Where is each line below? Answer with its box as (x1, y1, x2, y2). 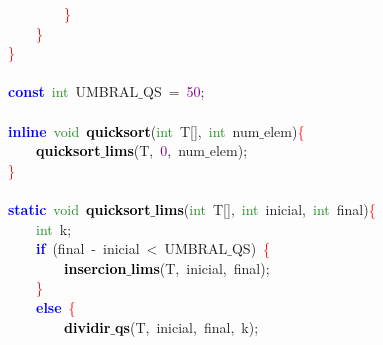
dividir (64, 316, 111, 337)
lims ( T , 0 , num (105, 140, 206, 161)
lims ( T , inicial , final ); (131, 257, 270, 278)
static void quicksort (8, 198, 151, 219)
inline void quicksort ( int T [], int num (8, 120, 260, 141)
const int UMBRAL (8, 81, 139, 102)
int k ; (36, 218, 72, 239)
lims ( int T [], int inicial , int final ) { (155, 198, 376, 219)
